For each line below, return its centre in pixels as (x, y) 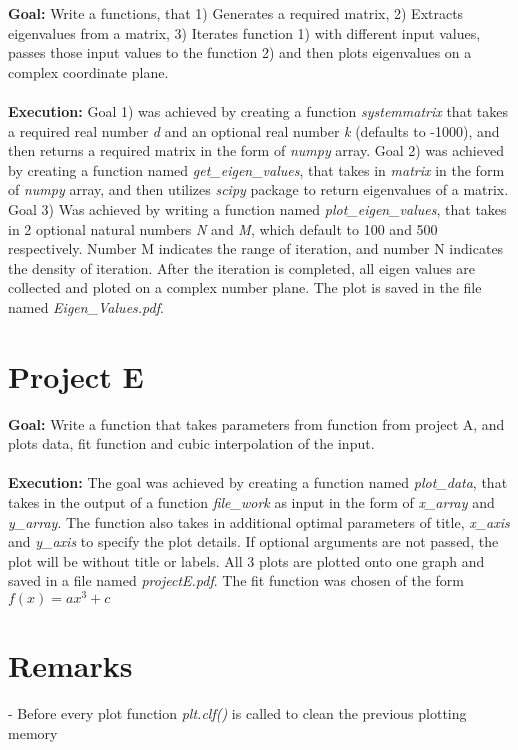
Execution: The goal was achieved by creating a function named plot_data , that (258, 482)
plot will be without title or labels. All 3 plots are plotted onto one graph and (246, 560)
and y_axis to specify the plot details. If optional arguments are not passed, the (253, 541)
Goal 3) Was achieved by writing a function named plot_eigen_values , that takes (257, 208)
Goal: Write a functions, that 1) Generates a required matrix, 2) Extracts (236, 13)
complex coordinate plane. (88, 71)
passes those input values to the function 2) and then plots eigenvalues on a (240, 52)
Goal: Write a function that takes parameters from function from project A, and (256, 423)
